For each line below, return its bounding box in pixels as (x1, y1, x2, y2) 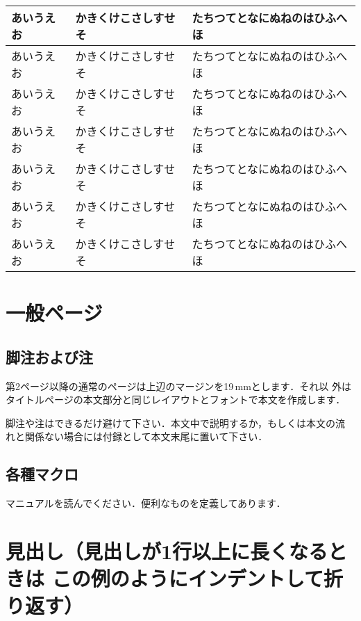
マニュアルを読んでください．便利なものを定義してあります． (6, 496, 286, 510)
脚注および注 (6, 346, 93, 367)
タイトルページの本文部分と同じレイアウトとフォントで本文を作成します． (6, 392, 346, 407)
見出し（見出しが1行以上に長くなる (6, 536, 328, 565)
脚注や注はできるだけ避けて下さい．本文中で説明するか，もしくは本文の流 (6, 415, 345, 430)
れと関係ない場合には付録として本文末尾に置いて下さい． (6, 429, 268, 444)
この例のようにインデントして (51, 564, 324, 592)
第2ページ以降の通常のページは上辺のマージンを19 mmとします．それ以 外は (6, 378, 351, 393)
